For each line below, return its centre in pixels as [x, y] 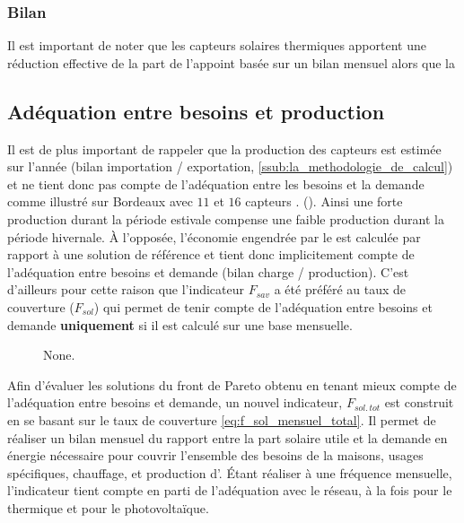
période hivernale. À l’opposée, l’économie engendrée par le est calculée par [214, 236]
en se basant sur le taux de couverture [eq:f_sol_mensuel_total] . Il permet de [222, 419]
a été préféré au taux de [340, 289]
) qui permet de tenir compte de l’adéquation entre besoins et [263, 306]
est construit [419, 402]
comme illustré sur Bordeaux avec [100, 201]
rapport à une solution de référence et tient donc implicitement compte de [211, 254]
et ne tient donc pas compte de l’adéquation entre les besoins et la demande [216, 183]
